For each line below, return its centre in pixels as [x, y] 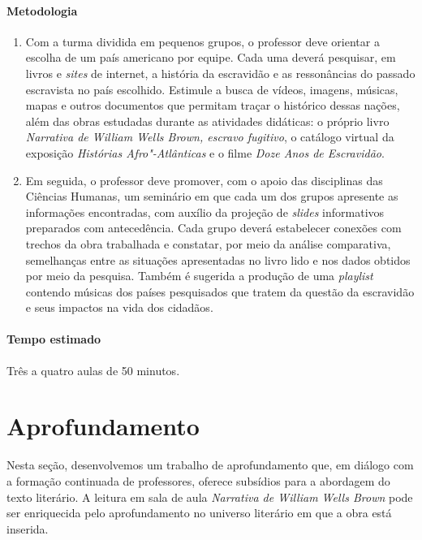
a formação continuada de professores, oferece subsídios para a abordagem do [198, 481]
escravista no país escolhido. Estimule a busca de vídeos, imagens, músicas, [212, 89]
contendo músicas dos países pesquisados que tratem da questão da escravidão [220, 291]
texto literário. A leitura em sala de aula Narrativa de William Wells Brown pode [210, 497]
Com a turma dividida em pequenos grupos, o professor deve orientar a [202, 41]
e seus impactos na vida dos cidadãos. [119, 307]
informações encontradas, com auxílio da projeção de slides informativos [205, 212]
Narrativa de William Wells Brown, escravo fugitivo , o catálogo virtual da [210, 137]
